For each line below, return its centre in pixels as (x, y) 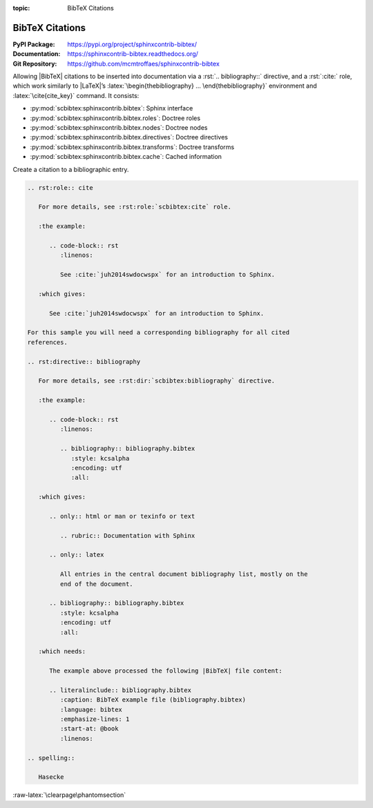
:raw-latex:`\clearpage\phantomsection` (69, 795)
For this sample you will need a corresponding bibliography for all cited (159, 333)
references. (48, 342)
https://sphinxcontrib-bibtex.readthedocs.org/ (133, 54)
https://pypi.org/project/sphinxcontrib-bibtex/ (132, 44)
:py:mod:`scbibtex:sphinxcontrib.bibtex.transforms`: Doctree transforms (132, 147)
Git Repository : (35, 64)
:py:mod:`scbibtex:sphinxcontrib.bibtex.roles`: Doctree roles (115, 118)
